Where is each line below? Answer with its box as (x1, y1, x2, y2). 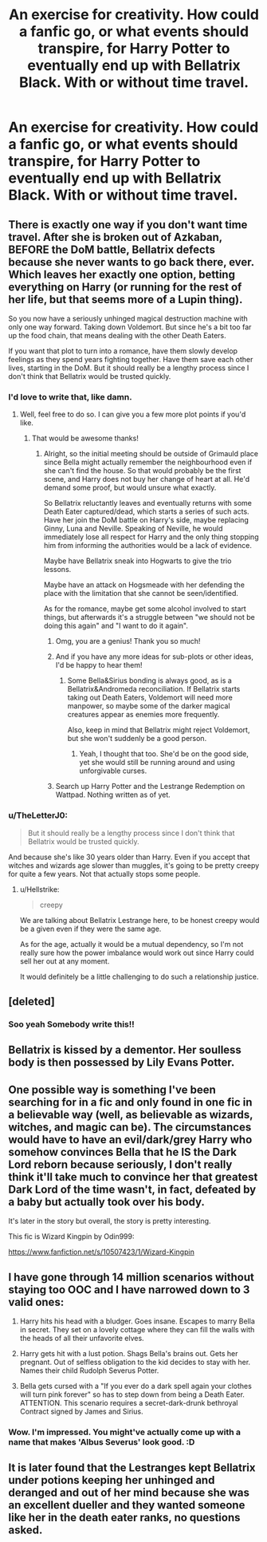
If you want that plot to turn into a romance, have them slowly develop (8, 346, 238, 356)
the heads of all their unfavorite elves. (19, 1333, 145, 1343)
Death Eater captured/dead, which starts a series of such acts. (43, 507, 249, 516)
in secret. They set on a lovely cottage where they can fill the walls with (19, 1324, 255, 1334)
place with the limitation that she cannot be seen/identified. (43, 589, 239, 598)
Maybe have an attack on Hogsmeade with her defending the (43, 580, 245, 590)
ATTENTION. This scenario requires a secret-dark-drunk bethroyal (19, 1398, 238, 1407)
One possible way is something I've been (8, 1083, 217, 1096)
